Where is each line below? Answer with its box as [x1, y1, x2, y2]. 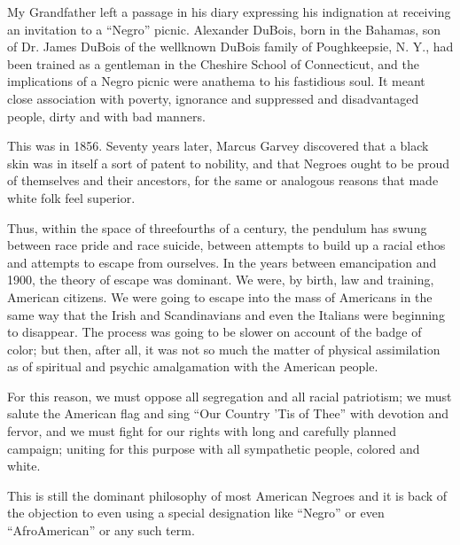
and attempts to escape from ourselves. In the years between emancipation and [7, 253, 437, 271]
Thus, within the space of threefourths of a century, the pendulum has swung [7, 218, 427, 237]
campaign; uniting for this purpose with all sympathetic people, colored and [7, 439, 420, 457]
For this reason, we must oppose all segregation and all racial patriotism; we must [7, 386, 452, 405]
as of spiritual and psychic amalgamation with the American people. [7, 357, 378, 376]
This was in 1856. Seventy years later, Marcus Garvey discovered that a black [7, 136, 429, 155]
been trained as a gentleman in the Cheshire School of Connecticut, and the [7, 54, 419, 73]
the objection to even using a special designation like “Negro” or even [7, 503, 385, 522]
